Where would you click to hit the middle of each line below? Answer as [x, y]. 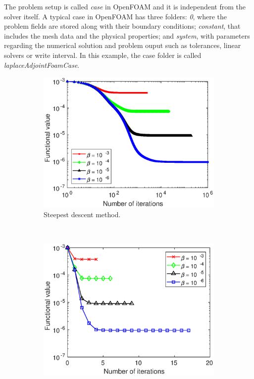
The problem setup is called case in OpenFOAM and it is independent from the [125, 6]
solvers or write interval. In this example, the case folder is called [103, 55]
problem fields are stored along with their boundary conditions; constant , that [122, 26]
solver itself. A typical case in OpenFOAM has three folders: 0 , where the [116, 16]
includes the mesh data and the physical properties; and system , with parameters [127, 35]
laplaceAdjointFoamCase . [42, 65]
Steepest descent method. [82, 214]
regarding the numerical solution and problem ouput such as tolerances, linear [123, 45]
